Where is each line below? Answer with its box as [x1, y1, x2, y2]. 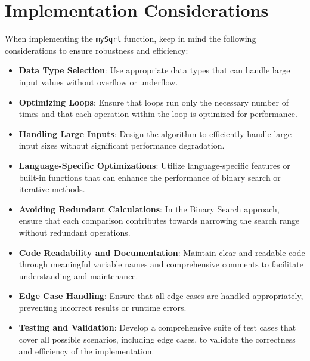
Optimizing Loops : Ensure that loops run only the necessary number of [18, 95, 289, 108]
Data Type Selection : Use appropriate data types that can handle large [18, 64, 290, 76]
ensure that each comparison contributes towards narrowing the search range [18, 214, 300, 227]
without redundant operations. [18, 226, 131, 238]
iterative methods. [18, 183, 85, 195]
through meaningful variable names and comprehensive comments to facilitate [18, 258, 303, 270]
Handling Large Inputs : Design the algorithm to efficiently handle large [18, 127, 292, 140]
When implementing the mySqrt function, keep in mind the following [5, 32, 256, 45]
